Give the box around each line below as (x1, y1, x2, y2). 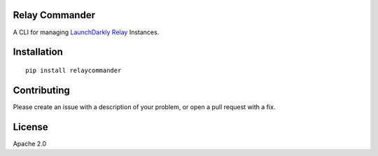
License (13, 121, 48, 133)
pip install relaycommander (25, 66, 122, 74)
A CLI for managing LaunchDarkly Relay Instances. (13, 28, 160, 36)
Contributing (13, 84, 70, 96)
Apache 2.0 (13, 139, 47, 148)
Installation (13, 46, 63, 58)
